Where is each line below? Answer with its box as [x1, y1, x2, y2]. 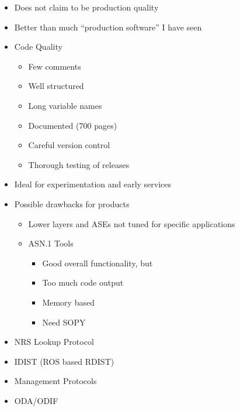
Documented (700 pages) [28, 119, 117, 131]
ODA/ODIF [14, 394, 58, 406]
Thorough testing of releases [28, 158, 130, 170]
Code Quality [14, 40, 62, 53]
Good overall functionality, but [42, 256, 153, 269]
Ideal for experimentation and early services [14, 178, 172, 190]
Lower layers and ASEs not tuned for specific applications [28, 217, 235, 230]
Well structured [28, 80, 84, 92]
